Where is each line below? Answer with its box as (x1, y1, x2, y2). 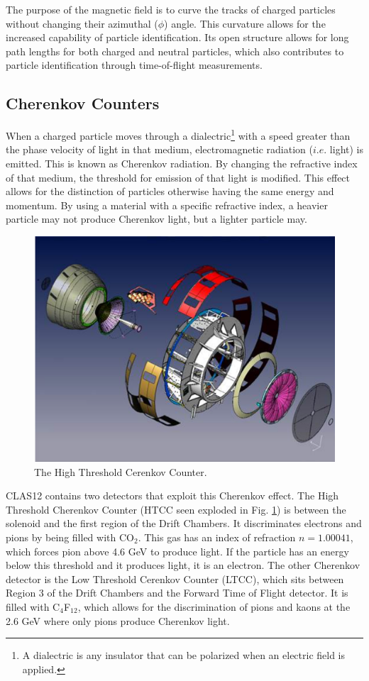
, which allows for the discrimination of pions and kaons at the (77, 599, 351, 614)
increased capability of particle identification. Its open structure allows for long (6, 30, 349, 45)
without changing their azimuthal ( (6, 16, 158, 31)
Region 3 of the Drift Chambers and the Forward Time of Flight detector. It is (6, 585, 348, 600)
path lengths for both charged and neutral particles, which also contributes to (6, 43, 344, 58)
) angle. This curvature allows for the (164, 16, 326, 31)
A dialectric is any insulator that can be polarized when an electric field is (22, 648, 346, 663)
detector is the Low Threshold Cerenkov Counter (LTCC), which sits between (6, 571, 344, 586)
